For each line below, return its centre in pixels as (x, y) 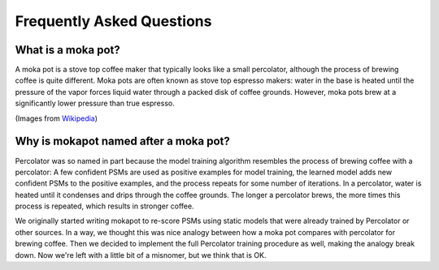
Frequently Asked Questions (113, 21)
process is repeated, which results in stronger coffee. (104, 206)
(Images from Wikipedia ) (56, 118)
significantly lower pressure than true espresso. (95, 103)
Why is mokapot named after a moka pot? (123, 141)
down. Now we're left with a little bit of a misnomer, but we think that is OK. (141, 255)
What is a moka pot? (68, 50)
